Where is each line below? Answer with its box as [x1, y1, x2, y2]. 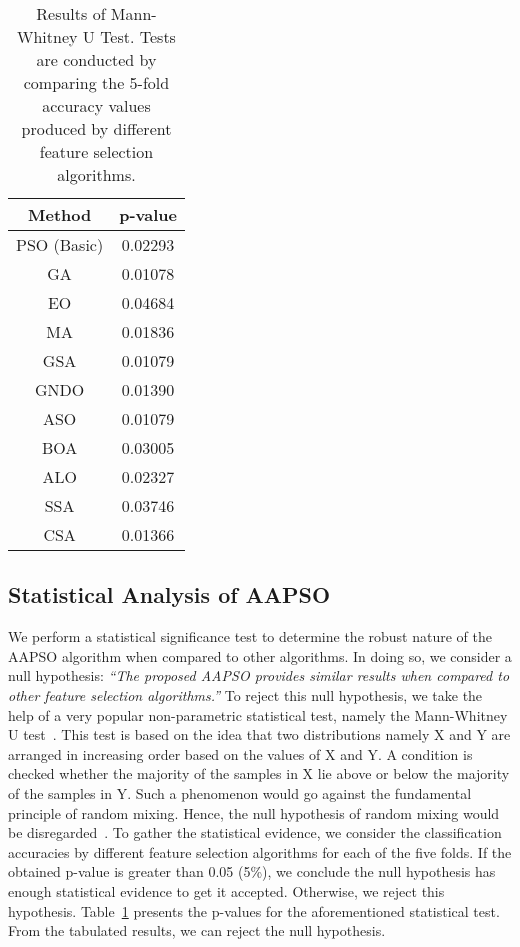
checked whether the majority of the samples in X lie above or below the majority [8, 763, 510, 784]
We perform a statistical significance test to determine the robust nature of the [8, 626, 492, 647]
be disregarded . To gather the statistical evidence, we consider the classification [8, 822, 502, 843]
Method [27, 203, 92, 226]
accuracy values [42, 94, 151, 117]
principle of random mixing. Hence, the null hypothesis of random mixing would [8, 802, 500, 823]
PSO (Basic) [16, 233, 104, 256]
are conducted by [36, 48, 157, 71]
